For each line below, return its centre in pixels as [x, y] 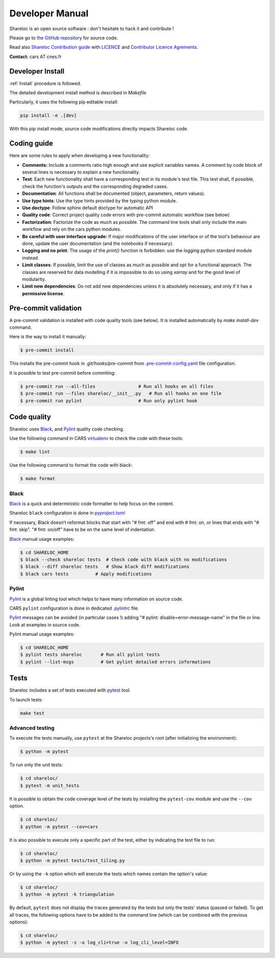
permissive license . [43, 293]
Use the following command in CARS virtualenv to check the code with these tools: [96, 438]
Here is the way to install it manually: [48, 337]
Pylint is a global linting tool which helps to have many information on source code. [96, 599]
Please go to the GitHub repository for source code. [64, 38]
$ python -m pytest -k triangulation [67, 894]
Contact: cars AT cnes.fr [36, 57]
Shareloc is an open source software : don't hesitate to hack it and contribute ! [92, 29]
